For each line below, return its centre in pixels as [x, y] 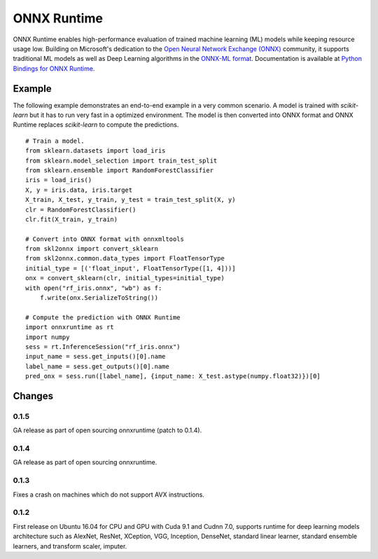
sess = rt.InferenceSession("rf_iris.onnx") [103, 347]
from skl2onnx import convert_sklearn [92, 249]
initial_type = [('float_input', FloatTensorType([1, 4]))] [131, 268]
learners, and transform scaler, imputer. [70, 546]
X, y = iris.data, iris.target [79, 190]
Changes [33, 396]
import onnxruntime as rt [70, 327]
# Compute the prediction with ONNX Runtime [103, 317]
